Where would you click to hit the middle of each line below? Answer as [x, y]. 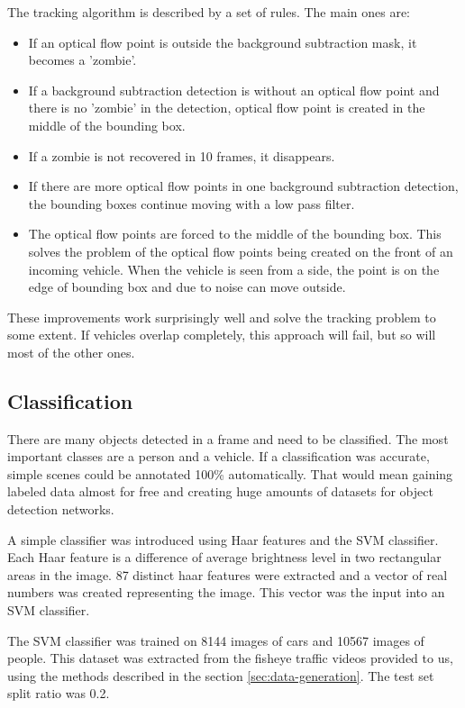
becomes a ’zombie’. [82, 60]
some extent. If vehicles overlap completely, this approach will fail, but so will [222, 335]
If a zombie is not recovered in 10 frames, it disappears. [182, 155]
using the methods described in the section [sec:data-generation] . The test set [221, 675]
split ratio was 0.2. [59, 693]
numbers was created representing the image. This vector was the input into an [226, 592]
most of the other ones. [71, 352]
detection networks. [61, 509]
